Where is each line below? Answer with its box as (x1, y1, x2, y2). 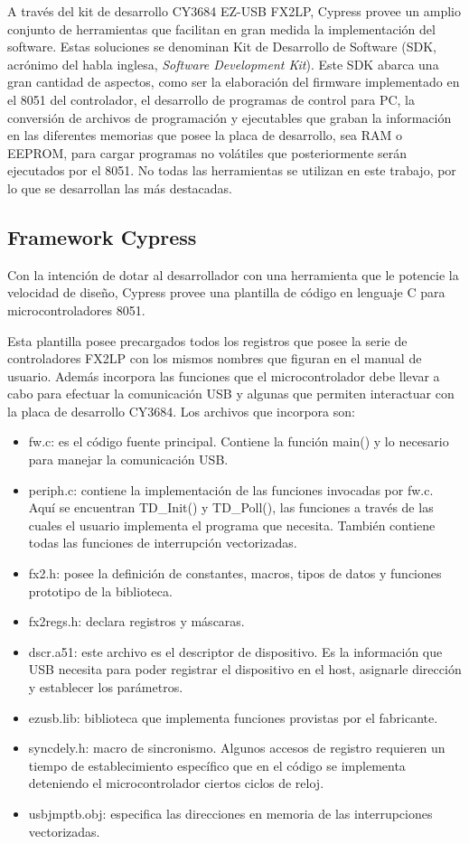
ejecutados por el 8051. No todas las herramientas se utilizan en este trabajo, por (7, 161, 456, 180)
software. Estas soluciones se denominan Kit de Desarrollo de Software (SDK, (7, 37, 436, 56)
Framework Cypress (7, 222, 197, 250)
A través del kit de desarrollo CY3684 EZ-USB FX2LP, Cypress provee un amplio (7, 2, 461, 20)
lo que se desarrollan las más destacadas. (7, 178, 233, 197)
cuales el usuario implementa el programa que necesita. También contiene (28, 515, 436, 534)
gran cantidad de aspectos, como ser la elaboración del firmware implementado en (7, 72, 460, 91)
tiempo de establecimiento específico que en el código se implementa (28, 755, 406, 774)
